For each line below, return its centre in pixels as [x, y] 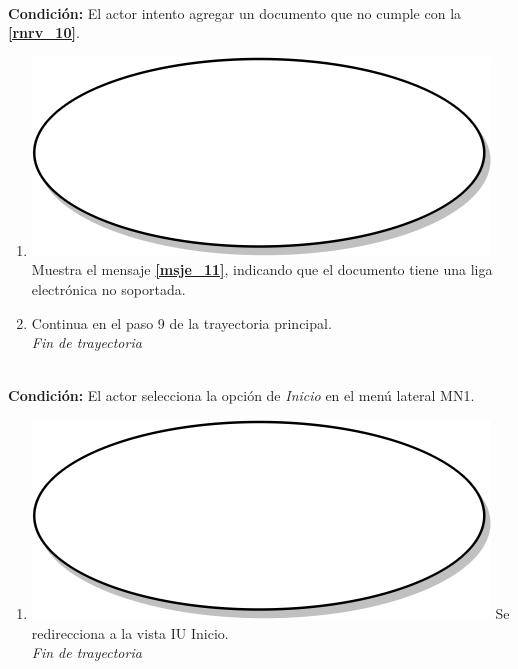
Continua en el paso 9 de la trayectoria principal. [181, 322]
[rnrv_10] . [44, 32]
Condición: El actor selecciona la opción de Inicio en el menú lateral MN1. [241, 395]
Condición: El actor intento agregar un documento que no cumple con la [235, 12]
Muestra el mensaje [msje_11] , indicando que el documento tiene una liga [262, 269]
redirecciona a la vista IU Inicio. [130, 632]
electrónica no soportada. [108, 288]
